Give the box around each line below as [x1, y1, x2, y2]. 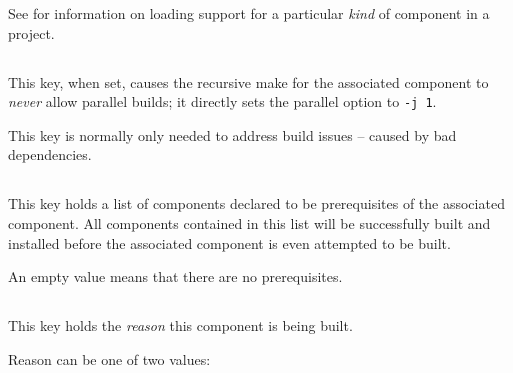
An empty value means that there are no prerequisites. [8, 266, 343, 287]
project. [8, 22, 55, 43]
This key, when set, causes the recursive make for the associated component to [8, 71, 489, 92]
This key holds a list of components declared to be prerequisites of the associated [8, 193, 505, 214]
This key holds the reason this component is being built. [8, 315, 353, 336]
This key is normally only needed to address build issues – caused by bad [8, 124, 457, 145]
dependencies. [8, 144, 92, 165]
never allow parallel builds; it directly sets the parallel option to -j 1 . [8, 91, 437, 112]
